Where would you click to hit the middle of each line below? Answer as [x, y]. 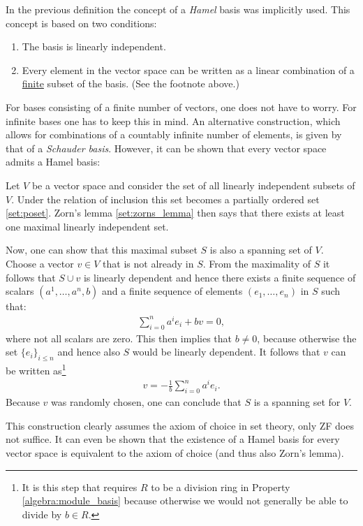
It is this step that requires [80, 487]
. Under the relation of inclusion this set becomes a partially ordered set [165, 199]
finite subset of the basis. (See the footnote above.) [131, 83]
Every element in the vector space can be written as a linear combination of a [188, 70]
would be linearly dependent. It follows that [226, 352]
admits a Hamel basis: [53, 162]
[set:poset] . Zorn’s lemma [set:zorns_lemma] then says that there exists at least [175, 213]
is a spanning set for [297, 402]
